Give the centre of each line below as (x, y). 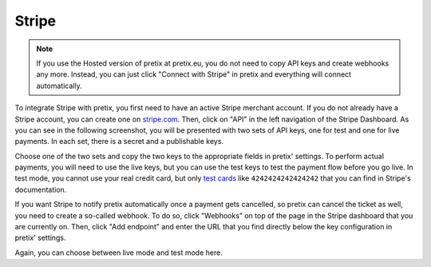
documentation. (41, 189)
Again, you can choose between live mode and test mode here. (119, 253)
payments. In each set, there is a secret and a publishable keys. (119, 141)
